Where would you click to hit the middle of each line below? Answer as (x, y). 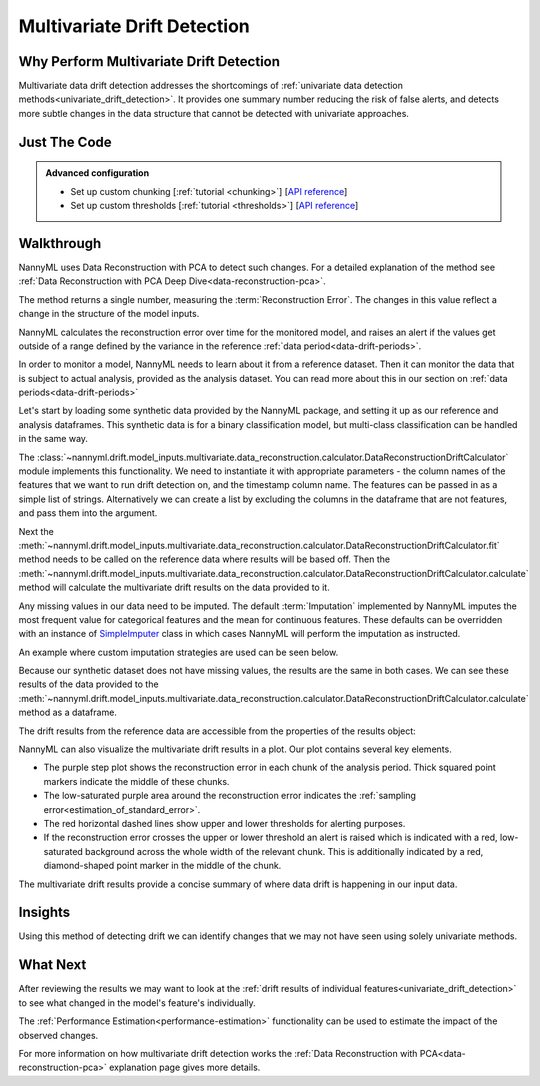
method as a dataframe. (67, 712)
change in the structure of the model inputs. (109, 314)
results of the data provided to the (88, 684)
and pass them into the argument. (88, 513)
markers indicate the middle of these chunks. (136, 781)
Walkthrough (60, 243)
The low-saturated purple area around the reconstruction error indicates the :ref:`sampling (230, 796)
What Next (52, 965)
